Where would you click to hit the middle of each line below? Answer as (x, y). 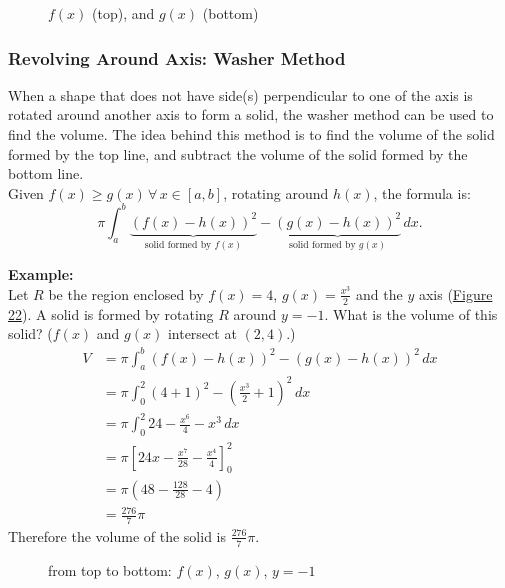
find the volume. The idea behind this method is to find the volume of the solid (251, 134)
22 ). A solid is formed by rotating (111, 313)
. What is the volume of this (411, 313)
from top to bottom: (110, 569)
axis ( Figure (455, 293)
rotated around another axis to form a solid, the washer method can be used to (251, 114)
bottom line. (46, 173)
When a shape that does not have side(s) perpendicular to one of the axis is (240, 94)
